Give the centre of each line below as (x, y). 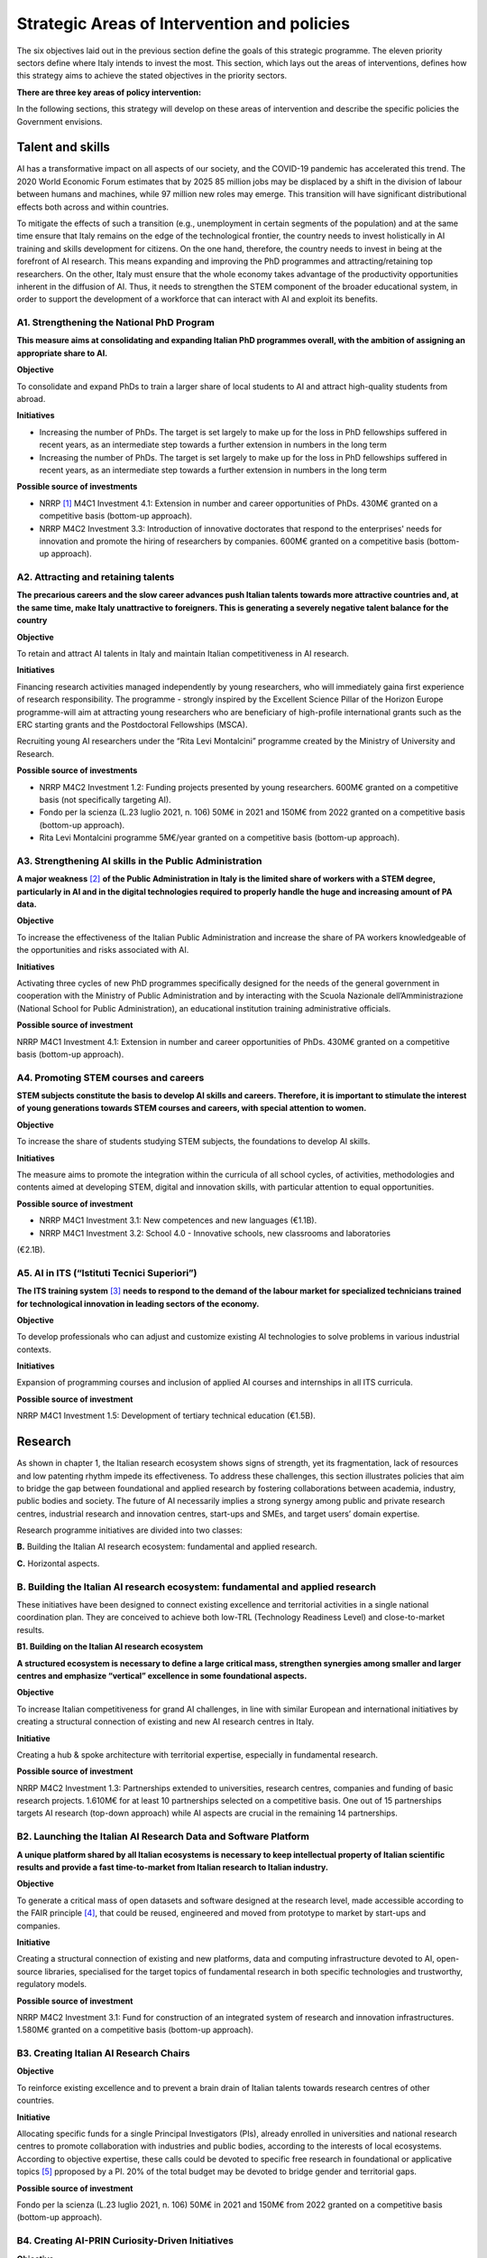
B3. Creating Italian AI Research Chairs (103, 2053)
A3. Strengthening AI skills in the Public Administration (139, 861)
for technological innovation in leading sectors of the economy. (138, 1303)
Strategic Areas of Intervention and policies (184, 23)
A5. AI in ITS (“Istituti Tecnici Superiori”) (107, 1273)
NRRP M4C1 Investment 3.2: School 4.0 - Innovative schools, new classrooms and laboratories (215, 1233)
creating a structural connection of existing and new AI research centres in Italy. (165, 1721)
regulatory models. (52, 1984)
